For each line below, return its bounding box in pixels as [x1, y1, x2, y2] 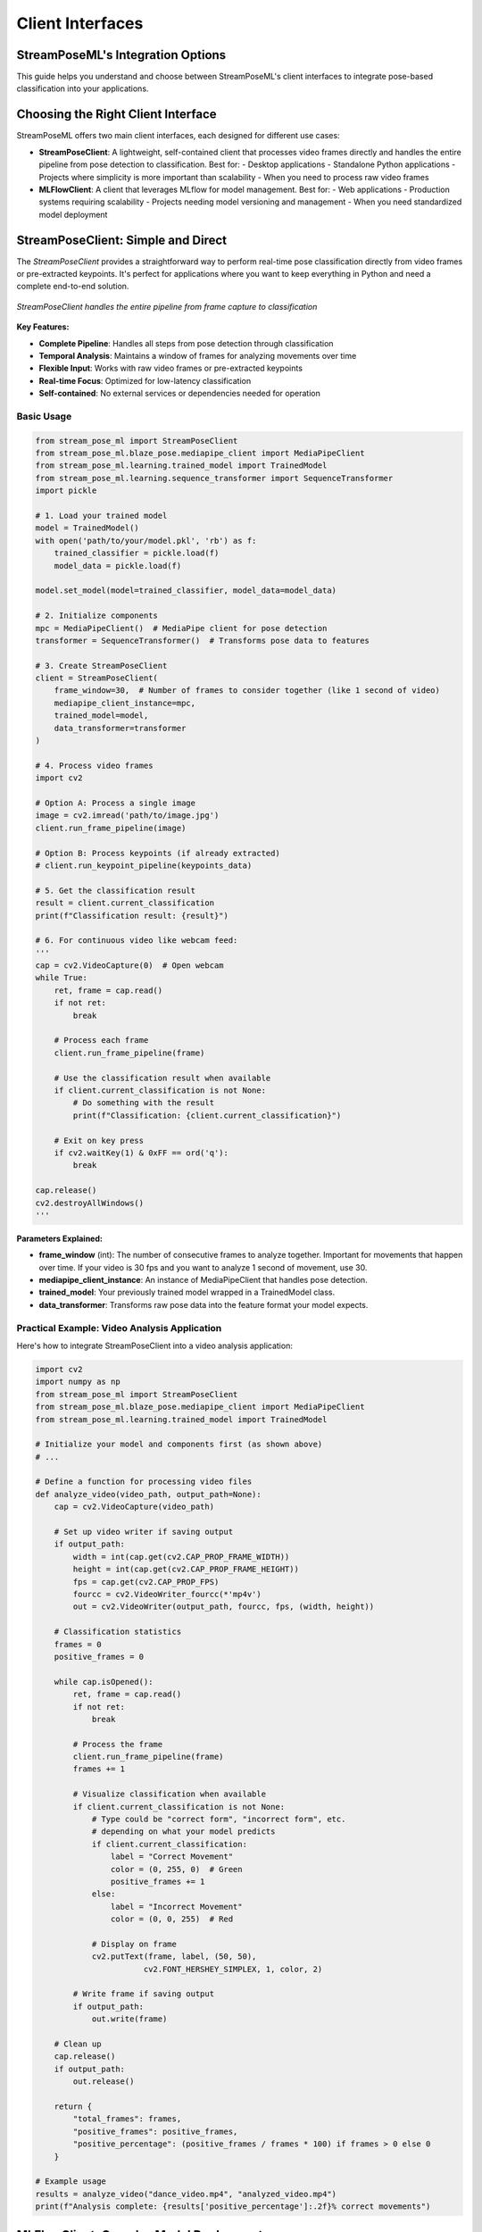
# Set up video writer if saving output [54, 1527, 234, 1537]
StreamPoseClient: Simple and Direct [16, 232, 228, 247]
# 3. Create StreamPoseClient [35, 661, 168, 670]
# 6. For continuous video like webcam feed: [35, 936, 238, 945]
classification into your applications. [16, 83, 149, 94]
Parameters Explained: [16, 1233, 103, 1244]
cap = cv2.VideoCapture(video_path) [54, 1502, 214, 1512]
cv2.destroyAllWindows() [35, 1197, 145, 1208]
